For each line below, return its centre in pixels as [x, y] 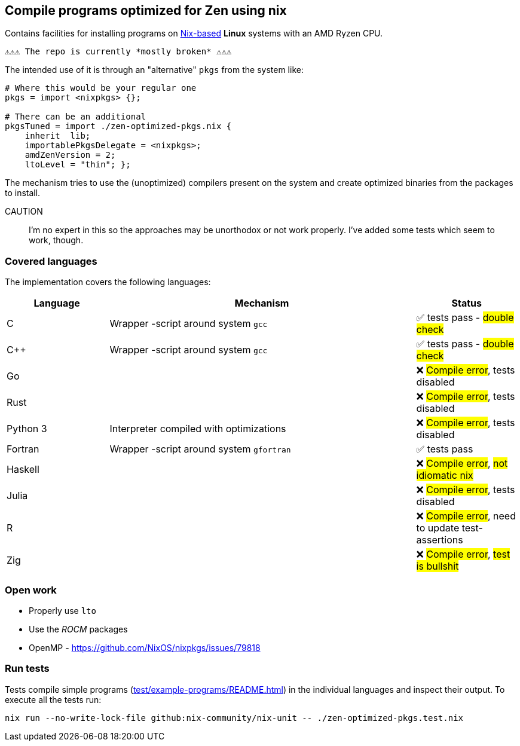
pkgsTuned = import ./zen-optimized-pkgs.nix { [118, 126]
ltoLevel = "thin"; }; [78, 165]
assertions [440, 540]
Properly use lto [62, 610]
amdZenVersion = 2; [70, 155]
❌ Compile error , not [462, 464]
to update [438, 528]
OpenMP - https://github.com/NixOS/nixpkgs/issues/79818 [145, 647]
